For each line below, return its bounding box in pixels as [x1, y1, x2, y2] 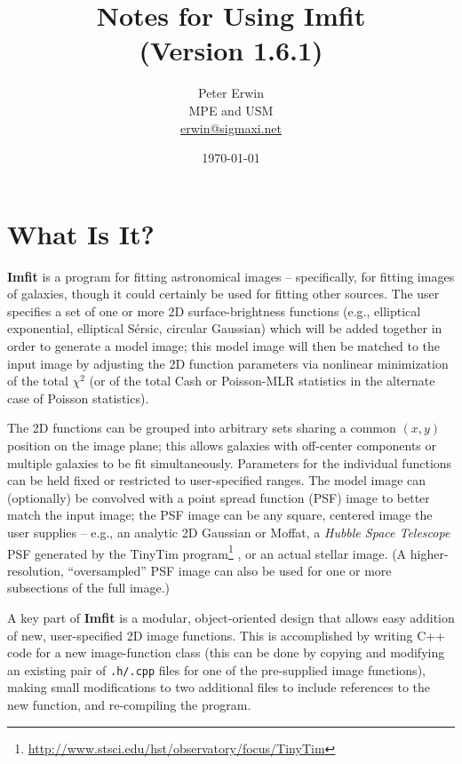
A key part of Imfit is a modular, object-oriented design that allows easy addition [7, 608, 455, 626]
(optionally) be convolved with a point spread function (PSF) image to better [7, 488, 430, 506]
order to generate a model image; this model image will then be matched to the [7, 337, 441, 354]
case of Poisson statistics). [7, 388, 149, 407]
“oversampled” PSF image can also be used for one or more [68, 561, 392, 579]
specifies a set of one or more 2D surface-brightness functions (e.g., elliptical [7, 301, 421, 320]
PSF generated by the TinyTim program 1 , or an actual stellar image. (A [7, 541, 407, 562]
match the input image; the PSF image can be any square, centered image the [7, 505, 433, 524]
